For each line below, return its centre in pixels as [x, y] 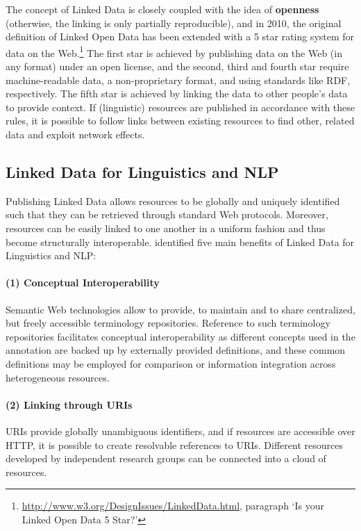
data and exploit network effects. [75, 134]
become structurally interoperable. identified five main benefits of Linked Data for [180, 242]
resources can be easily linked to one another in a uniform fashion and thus [166, 228]
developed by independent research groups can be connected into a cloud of [166, 458]
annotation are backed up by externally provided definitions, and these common [176, 350]
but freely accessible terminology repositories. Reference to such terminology [168, 323]
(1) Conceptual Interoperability [83, 283]
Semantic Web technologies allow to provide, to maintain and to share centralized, [180, 309]
